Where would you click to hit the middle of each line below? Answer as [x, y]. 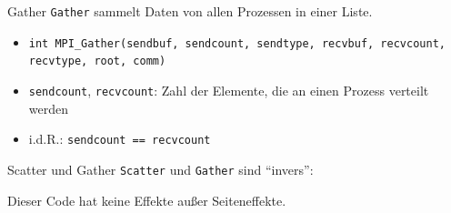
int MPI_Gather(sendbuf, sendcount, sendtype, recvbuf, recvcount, [237, 43]
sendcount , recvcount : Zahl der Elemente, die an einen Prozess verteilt [229, 90]
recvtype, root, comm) [97, 61]
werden [49, 108]
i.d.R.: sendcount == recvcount [120, 139]
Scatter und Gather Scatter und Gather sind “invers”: [160, 169]
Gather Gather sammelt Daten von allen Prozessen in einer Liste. [190, 11]
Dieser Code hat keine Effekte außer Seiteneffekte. [147, 200]
